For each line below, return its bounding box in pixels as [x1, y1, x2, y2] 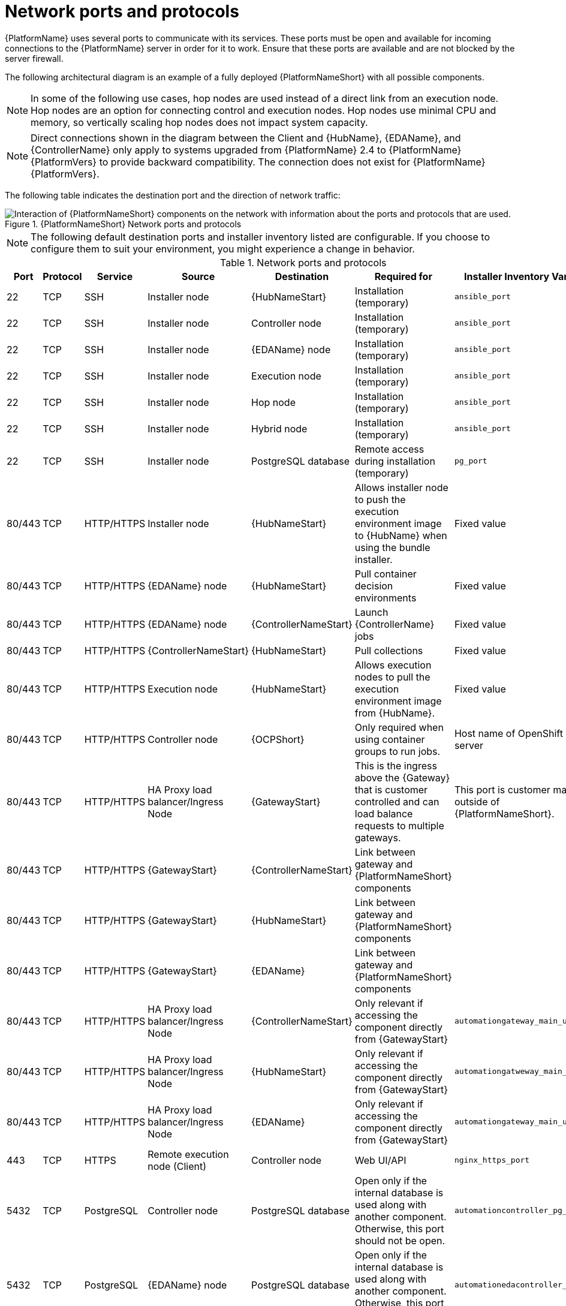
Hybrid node [251, 422, 308, 435]
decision [354, 579, 393, 592]
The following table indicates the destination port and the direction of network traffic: [5, 189, 341, 200]
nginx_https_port [454, 1155, 530, 1165]
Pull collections [354, 644, 423, 657]
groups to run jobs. [354, 745, 441, 757]
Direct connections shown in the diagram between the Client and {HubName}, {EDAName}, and [31, 131, 461, 144]
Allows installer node [354, 481, 448, 493]
